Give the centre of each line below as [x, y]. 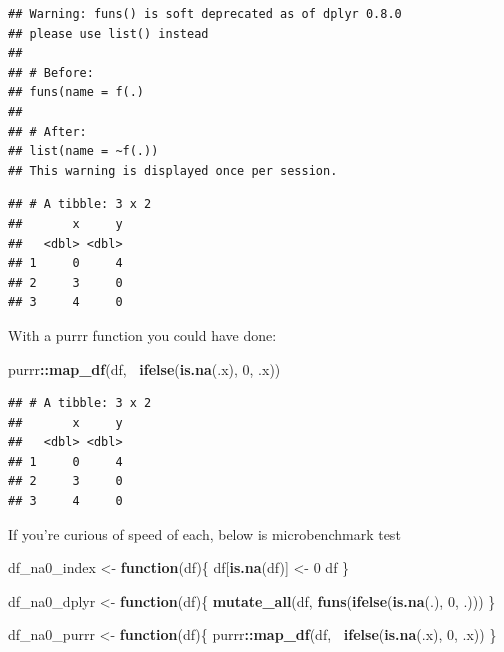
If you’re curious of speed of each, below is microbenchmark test [204, 533]
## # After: [47, 131]
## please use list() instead [108, 33]
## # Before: [51, 72]
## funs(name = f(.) [76, 92]
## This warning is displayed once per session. [173, 170]
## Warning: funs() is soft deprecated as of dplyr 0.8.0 [205, 14]
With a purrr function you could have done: [142, 334]
